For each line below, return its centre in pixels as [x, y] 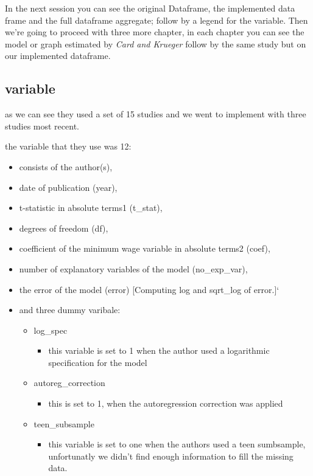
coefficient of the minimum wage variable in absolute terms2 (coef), [145, 248]
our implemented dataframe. [58, 56]
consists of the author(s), [66, 166]
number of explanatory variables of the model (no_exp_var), [133, 268]
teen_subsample [64, 423]
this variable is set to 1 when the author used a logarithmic [159, 350]
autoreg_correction [69, 383]
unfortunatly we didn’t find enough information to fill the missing [171, 456]
